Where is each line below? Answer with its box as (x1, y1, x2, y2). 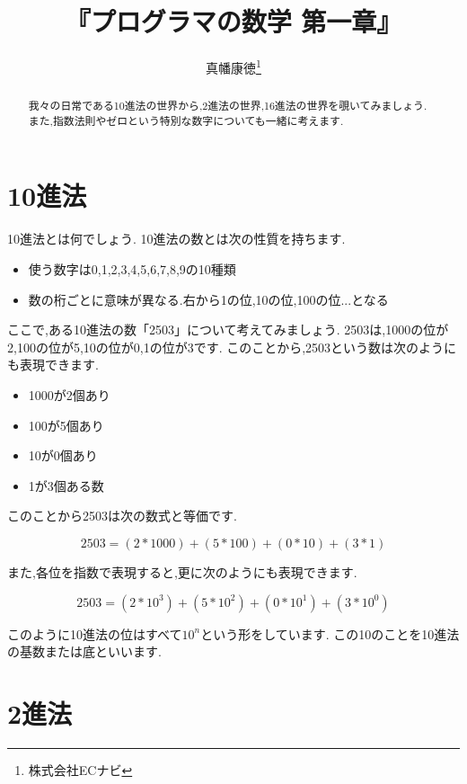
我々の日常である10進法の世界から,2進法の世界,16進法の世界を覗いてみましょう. (28, 98, 427, 113)
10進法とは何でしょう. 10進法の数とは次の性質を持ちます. (7, 229, 346, 248)
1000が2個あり (28, 385, 110, 404)
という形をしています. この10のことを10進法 (200, 624, 460, 643)
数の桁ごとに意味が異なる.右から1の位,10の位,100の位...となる (28, 290, 389, 308)
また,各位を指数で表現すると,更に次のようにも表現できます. (7, 562, 357, 581)
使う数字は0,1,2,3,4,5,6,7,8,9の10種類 (28, 260, 236, 279)
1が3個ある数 (28, 476, 104, 494)
